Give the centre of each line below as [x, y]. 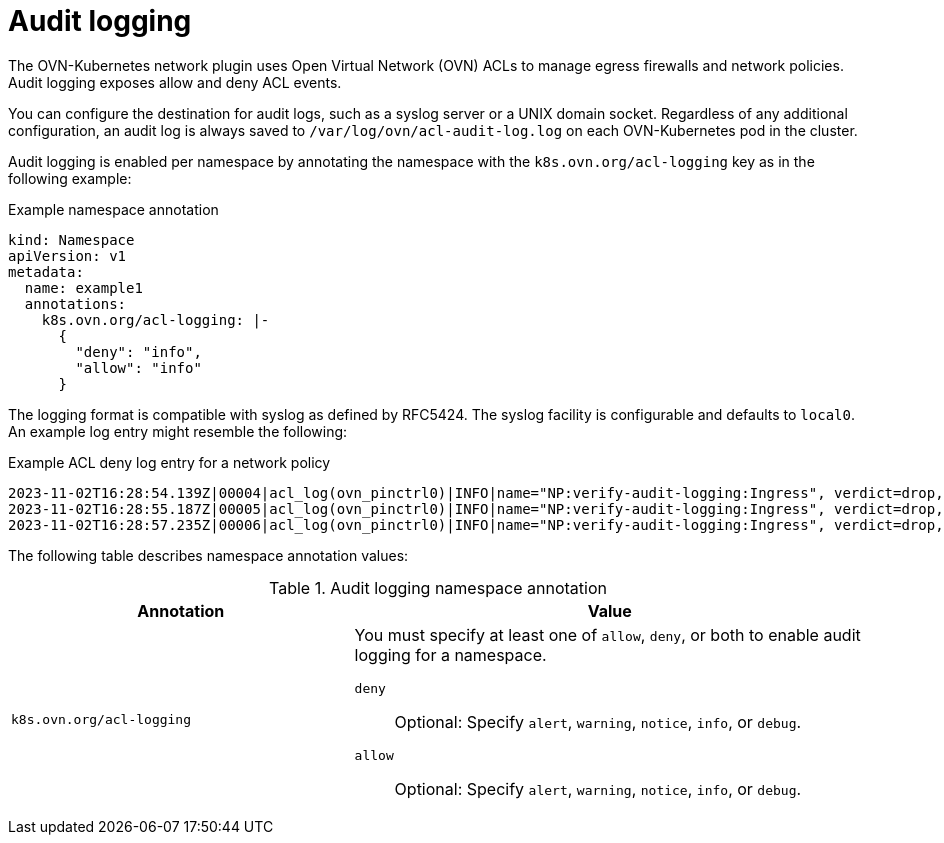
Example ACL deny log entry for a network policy [169, 462]
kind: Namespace [71, 239]
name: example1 [83, 287]
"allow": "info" [138, 367]
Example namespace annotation [113, 209]
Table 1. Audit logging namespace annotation [438, 587]
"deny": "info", [138, 351]
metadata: [46, 271]
